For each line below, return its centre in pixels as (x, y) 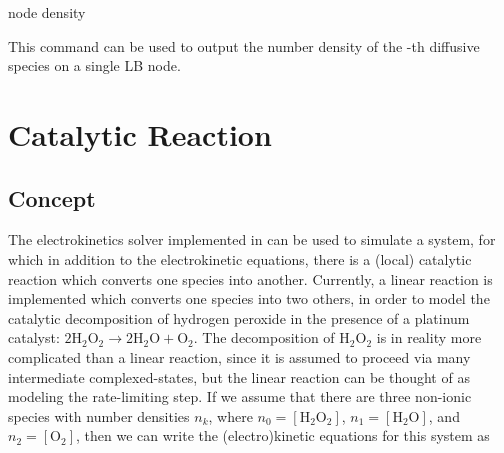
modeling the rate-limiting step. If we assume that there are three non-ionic (240, 396)
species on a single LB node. (94, 65)
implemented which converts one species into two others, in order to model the (249, 298)
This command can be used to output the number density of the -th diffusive (244, 45)
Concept (52, 197)
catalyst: (34, 337)
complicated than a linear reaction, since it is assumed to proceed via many (239, 356)
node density (47, 12)
